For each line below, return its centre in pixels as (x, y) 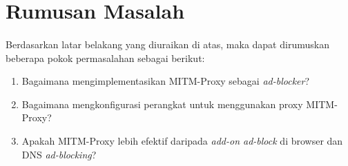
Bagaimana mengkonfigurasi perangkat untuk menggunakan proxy (162, 104)
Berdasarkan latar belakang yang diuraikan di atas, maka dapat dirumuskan (167, 44)
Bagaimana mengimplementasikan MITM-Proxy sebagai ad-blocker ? (166, 81)
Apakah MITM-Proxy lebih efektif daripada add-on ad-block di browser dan (182, 140)
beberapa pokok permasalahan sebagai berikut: (105, 58)
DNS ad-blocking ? (59, 154)
